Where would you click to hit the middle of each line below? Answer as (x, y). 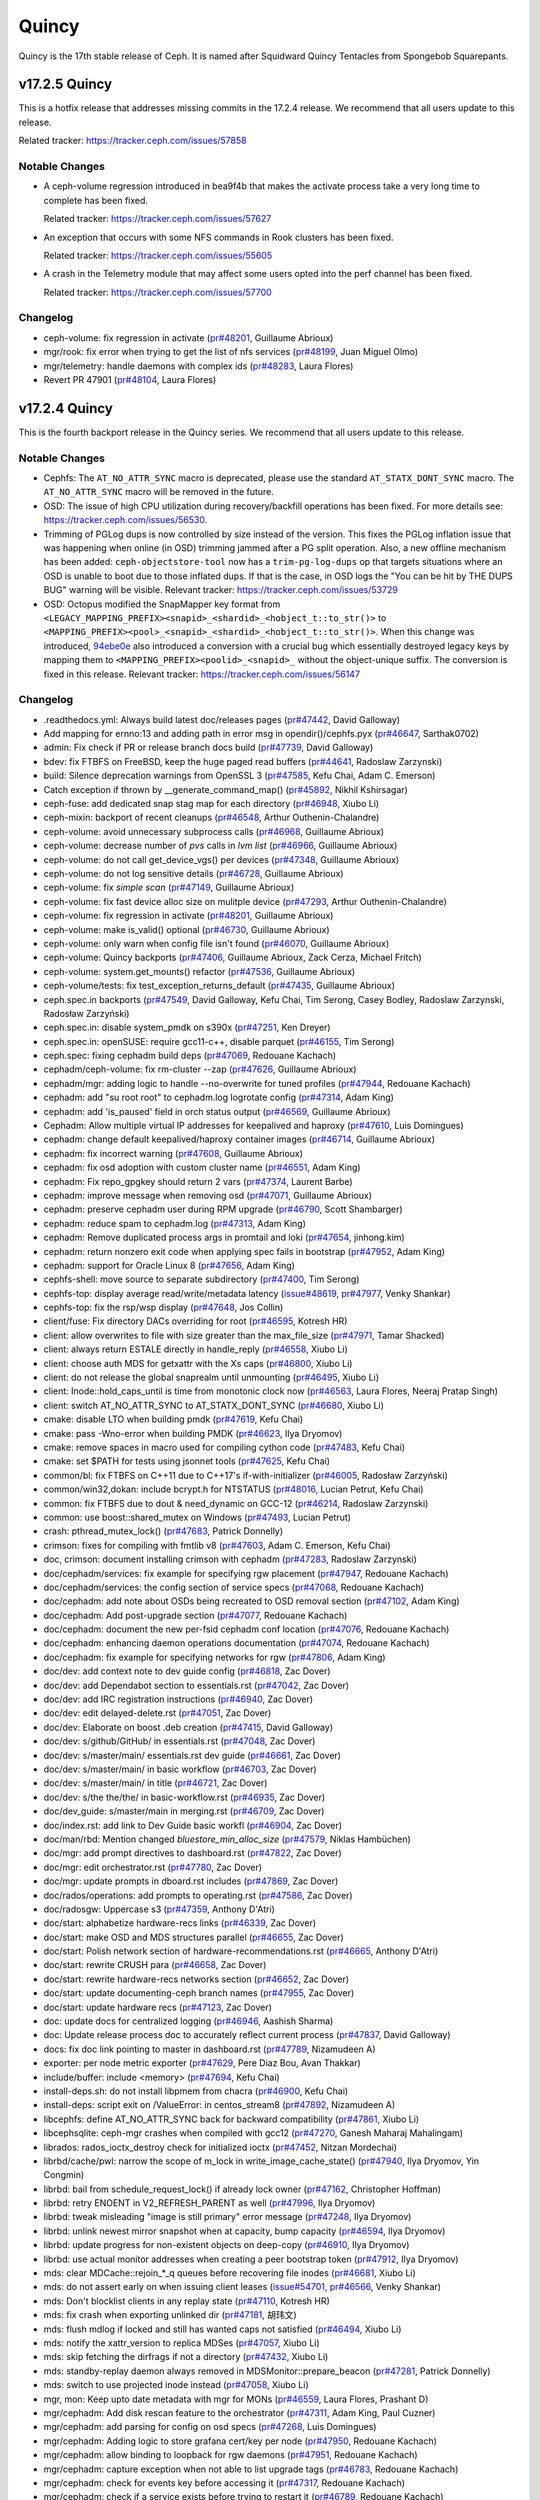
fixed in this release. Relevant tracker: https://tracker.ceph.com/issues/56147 (201, 674)
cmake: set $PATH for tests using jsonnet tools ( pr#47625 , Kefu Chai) (186, 1461)
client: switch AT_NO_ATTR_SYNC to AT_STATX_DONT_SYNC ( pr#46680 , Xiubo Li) (214, 1405)
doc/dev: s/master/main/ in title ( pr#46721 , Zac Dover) (155, 1783)
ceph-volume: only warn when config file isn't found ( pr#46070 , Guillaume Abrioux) (216, 943)
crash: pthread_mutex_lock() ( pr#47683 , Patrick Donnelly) (163, 1531)
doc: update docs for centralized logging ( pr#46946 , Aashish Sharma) (188, 2021)
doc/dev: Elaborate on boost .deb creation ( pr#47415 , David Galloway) (188, 1727)
